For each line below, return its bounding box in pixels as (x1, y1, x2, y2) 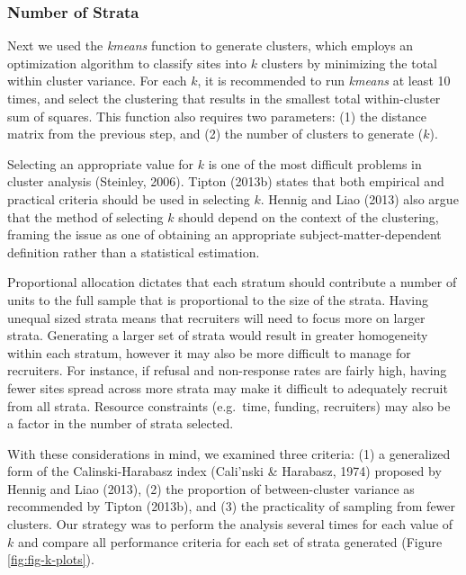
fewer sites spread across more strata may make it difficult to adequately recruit (7, 378, 448, 397)
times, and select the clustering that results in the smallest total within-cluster (7, 89, 441, 107)
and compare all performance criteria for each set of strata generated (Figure (17, 532, 443, 551)
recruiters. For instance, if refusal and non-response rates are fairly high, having (7, 361, 447, 380)
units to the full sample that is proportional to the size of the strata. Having (7, 290, 428, 309)
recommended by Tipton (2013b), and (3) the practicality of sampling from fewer (7, 497, 456, 516)
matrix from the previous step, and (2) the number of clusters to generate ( (7, 124, 424, 143)
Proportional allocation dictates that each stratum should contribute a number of (7, 273, 457, 292)
